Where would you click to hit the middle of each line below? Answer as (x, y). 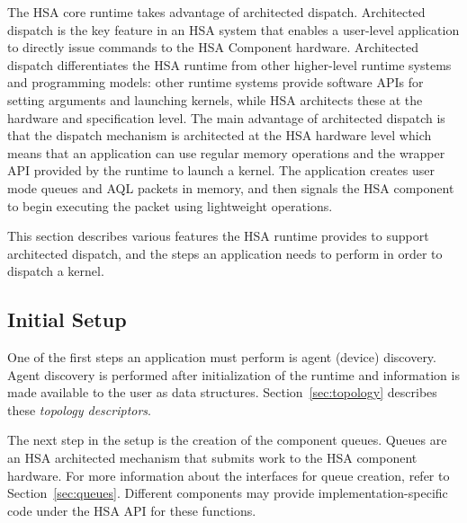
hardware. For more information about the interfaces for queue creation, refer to (229, 475)
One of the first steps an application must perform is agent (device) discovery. (222, 357)
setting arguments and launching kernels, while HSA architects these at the (215, 99)
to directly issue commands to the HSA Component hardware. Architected (213, 47)
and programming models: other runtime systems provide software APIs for (216, 82)
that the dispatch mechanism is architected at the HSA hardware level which (220, 135)
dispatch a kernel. (56, 271)
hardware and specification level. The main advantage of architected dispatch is (226, 117)
